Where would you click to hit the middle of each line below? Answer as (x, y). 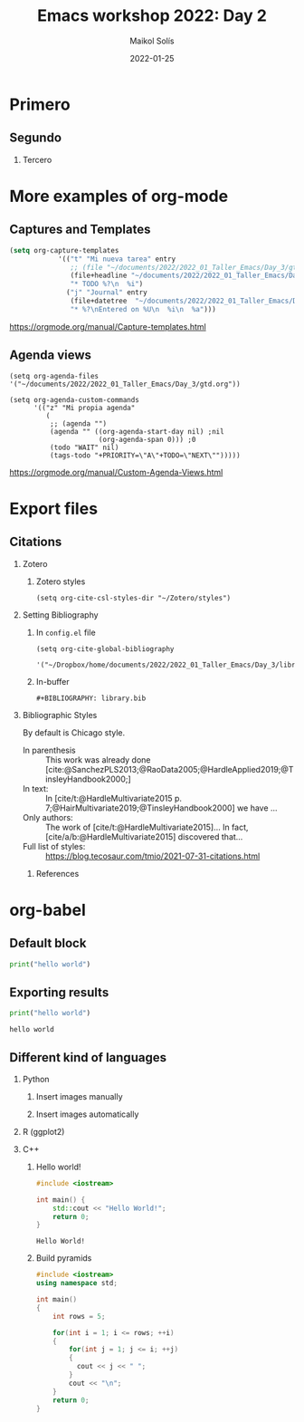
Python (36, 1079)
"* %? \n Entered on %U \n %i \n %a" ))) (143, 309)
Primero (40, 104)
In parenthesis (49, 750)
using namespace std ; (76, 1283)
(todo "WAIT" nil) (84, 447)
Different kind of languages (88, 1057)
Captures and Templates (80, 230)
